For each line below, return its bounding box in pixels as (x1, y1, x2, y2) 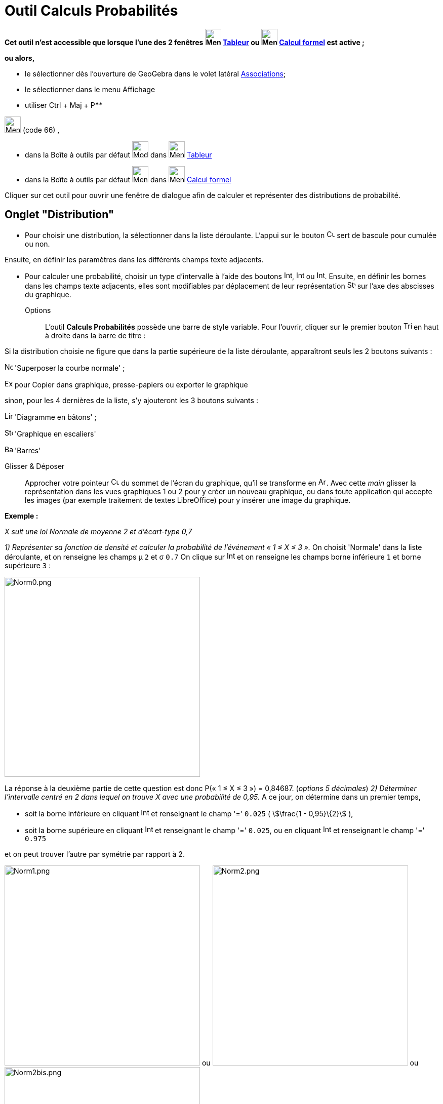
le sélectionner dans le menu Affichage (25, 85, 155, 94)
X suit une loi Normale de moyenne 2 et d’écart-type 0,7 (5, 527, 192, 536)
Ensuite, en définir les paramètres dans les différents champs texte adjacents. (5, 255, 264, 264)
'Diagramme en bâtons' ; (14, 412, 97, 421)
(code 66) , (22, 125, 60, 134)
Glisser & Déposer (5, 461, 65, 470)
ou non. (25, 239, 50, 248)
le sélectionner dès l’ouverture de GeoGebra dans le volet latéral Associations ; (25, 69, 286, 78)
